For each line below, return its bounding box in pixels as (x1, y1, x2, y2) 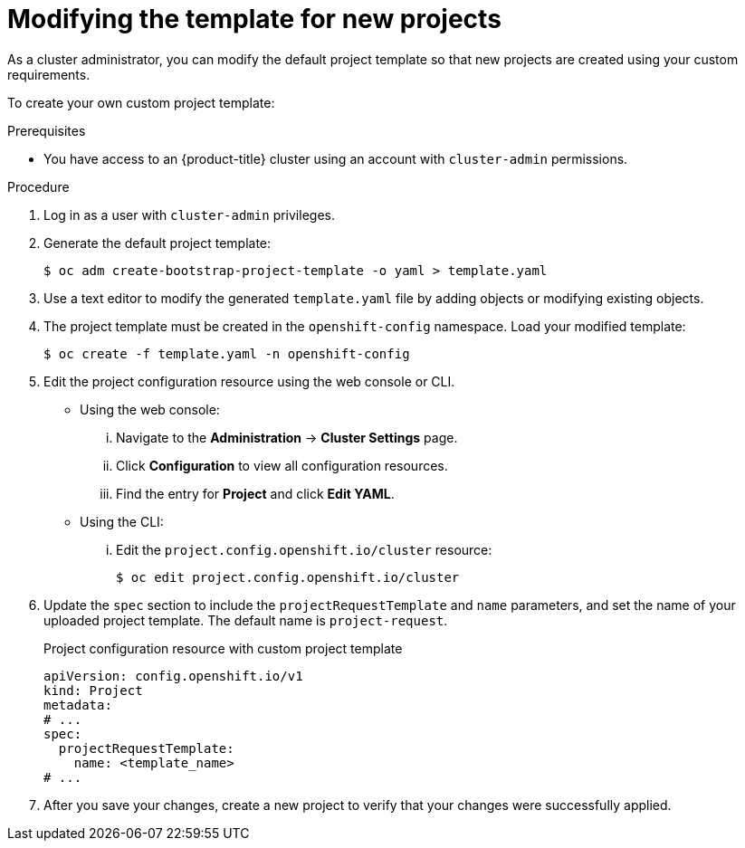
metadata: (43, 697, 112, 712)
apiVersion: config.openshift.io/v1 (43, 668, 303, 683)
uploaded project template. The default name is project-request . (43, 612, 448, 628)
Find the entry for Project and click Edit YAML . (116, 485, 395, 501)
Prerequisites (7, 122, 86, 138)
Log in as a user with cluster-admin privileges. (43, 206, 335, 223)
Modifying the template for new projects (7, 4, 501, 34)
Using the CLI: (80, 513, 164, 529)
